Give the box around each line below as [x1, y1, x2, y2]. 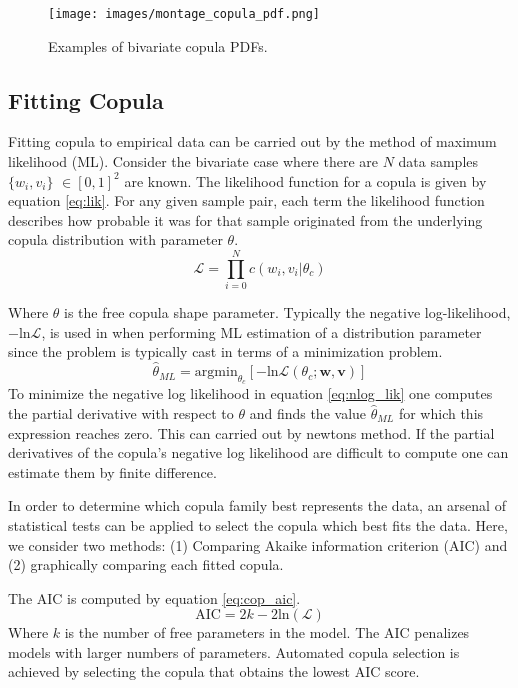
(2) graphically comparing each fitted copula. [8, 554, 284, 575]
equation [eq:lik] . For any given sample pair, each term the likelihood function [8, 190, 485, 211]
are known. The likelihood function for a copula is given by [124, 170, 487, 191]
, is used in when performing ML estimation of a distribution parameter [41, 321, 482, 342]
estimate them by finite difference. [8, 461, 217, 482]
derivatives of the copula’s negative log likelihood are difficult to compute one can [8, 442, 509, 463]
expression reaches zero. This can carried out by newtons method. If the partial [8, 422, 495, 443]
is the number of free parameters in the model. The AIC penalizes [64, 622, 470, 643]
